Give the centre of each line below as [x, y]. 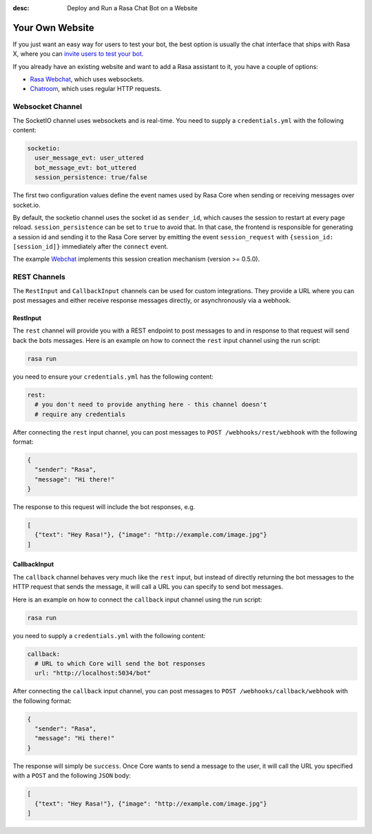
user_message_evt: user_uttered [89, 158]
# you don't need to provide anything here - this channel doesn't [151, 405]
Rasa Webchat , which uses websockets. [87, 79]
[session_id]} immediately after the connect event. [91, 247]
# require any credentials [80, 414]
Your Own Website [53, 28]
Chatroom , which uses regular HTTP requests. [96, 89]
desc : [21, 8]
